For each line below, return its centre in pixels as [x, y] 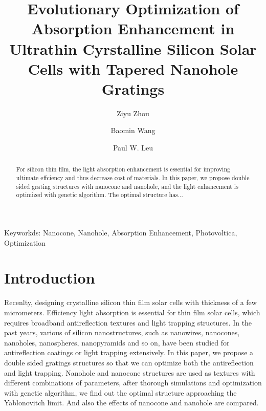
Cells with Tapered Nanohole [133, 68]
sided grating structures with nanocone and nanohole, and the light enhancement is [127, 186]
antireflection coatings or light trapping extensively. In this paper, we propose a [129, 352]
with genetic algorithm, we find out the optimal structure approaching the [120, 392]
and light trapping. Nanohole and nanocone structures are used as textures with [130, 372]
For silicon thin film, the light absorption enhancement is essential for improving [123, 169]
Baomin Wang [133, 130]
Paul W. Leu [133, 148]
